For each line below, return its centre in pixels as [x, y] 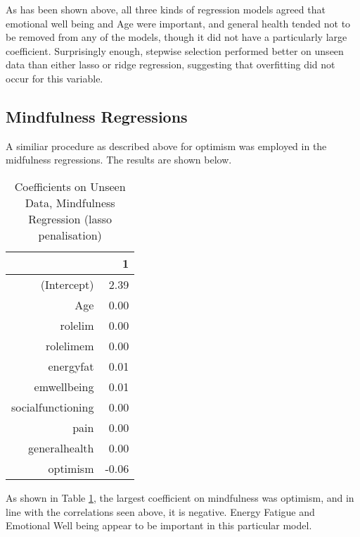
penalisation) [70, 235]
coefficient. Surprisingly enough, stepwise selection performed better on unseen [175, 50]
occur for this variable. [54, 78]
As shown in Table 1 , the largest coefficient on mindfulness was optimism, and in [180, 497]
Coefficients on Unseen [70, 186]
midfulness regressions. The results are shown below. [119, 160]
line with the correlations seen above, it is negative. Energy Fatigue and [160, 511]
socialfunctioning [53, 407]
